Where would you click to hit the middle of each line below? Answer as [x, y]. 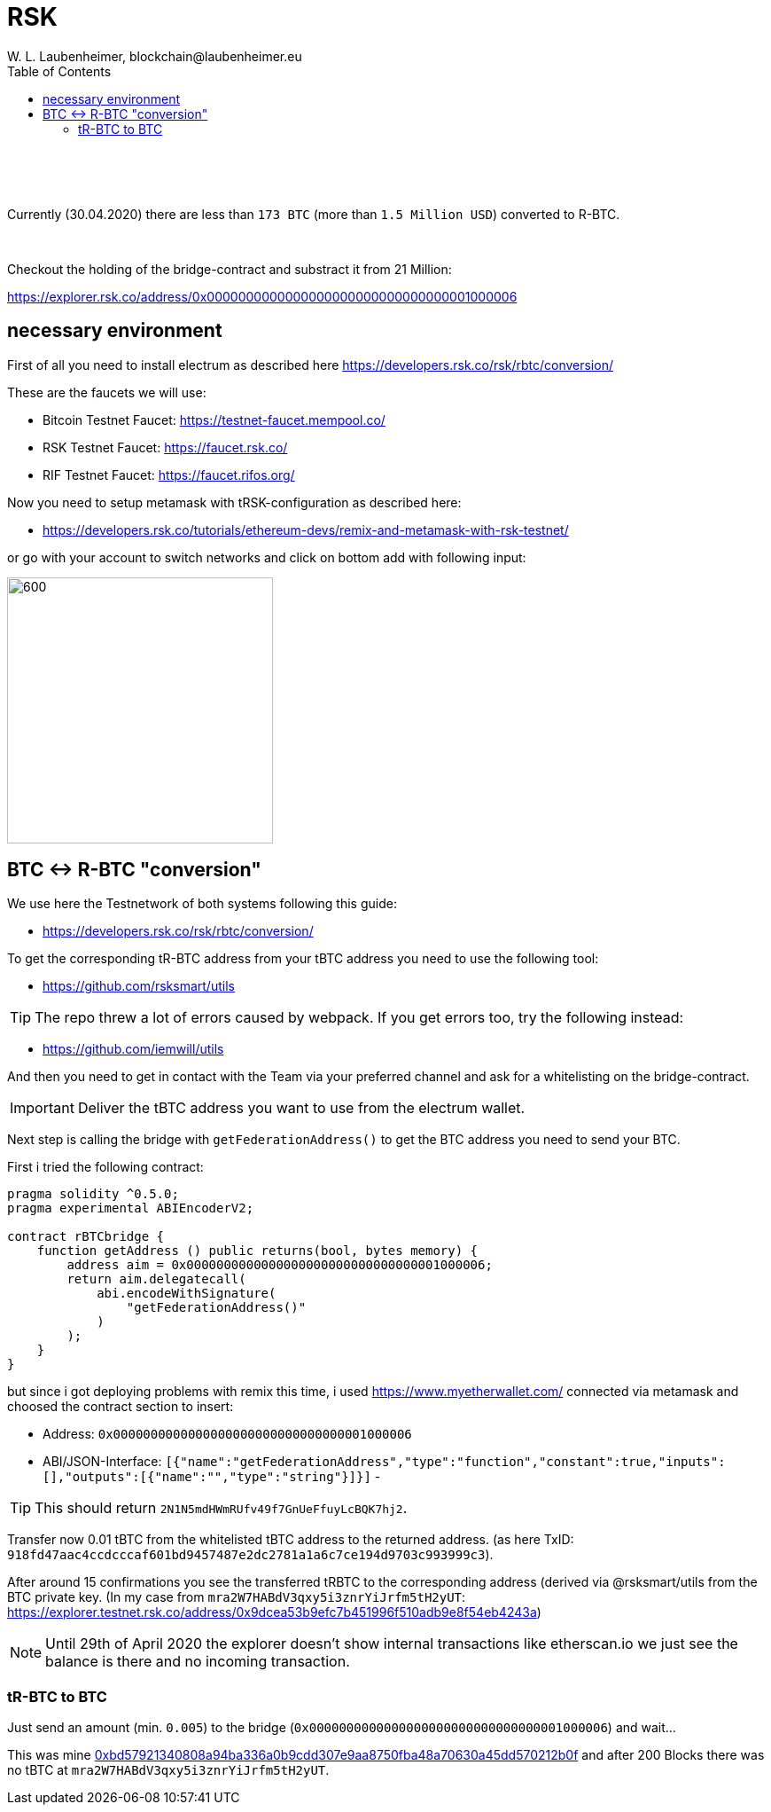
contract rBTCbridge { [86, 1237]
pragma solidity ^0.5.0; [93, 1194]
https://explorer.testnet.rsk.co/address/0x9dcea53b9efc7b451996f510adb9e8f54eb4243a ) [274, 1612]
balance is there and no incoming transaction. [198, 1662]
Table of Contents [59, 71]
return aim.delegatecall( [156, 1279]
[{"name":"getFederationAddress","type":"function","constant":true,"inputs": [445, 1462]
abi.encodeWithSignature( [187, 1294]
